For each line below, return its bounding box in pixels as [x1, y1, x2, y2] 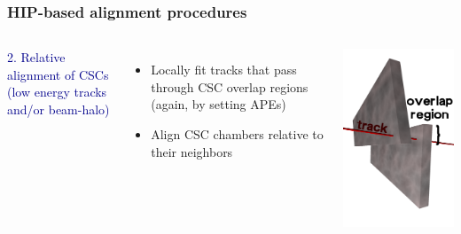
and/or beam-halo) [7, 100, 110, 118]
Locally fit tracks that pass [151, 60, 297, 79]
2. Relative [7, 48, 66, 66]
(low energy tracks [7, 82, 107, 101]
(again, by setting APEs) [151, 95, 286, 113]
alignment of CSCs [7, 65, 109, 83]
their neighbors [151, 142, 233, 160]
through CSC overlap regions [151, 77, 309, 96]
